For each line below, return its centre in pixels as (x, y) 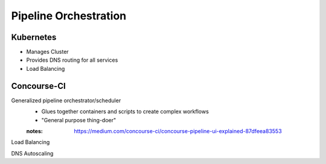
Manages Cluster (47, 52)
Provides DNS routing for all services (72, 60)
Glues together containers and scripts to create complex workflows (125, 111)
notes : (35, 131)
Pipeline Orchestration (69, 16)
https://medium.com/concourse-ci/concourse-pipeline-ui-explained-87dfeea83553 (178, 131)
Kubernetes (34, 37)
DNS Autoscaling (32, 153)
